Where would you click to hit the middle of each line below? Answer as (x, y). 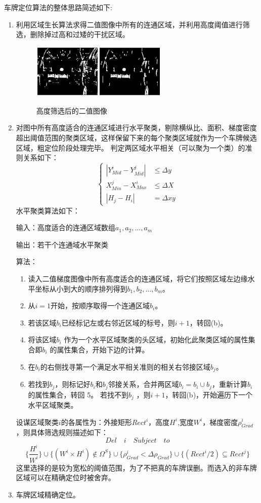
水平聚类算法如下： (48, 210)
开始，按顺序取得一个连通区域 (100, 306)
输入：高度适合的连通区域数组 (66, 227)
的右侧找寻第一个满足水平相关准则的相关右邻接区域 (125, 366)
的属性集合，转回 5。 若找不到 (78, 394)
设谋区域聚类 (37, 422)
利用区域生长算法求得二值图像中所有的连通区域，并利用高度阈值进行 (129, 24)
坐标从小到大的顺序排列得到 (81, 288)
